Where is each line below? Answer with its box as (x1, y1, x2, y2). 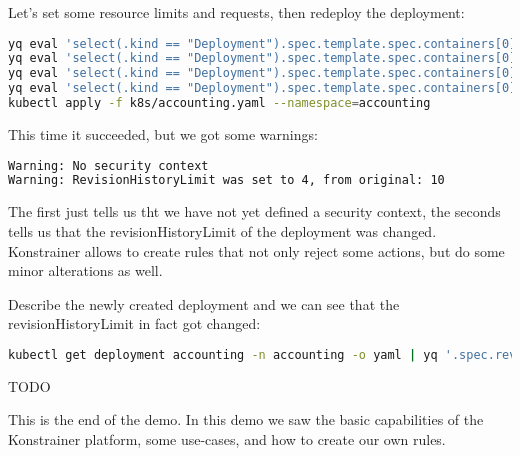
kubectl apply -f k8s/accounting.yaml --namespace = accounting (8, 96, 431, 111)
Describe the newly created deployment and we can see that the (8, 293, 400, 314)
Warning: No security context (8, 158, 209, 173)
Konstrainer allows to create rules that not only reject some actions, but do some (8, 240, 505, 261)
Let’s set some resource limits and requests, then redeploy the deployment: (8, 2, 465, 22)
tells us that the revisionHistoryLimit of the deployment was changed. (8, 220, 437, 241)
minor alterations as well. (8, 260, 163, 281)
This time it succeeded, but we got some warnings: (8, 123, 318, 144)
